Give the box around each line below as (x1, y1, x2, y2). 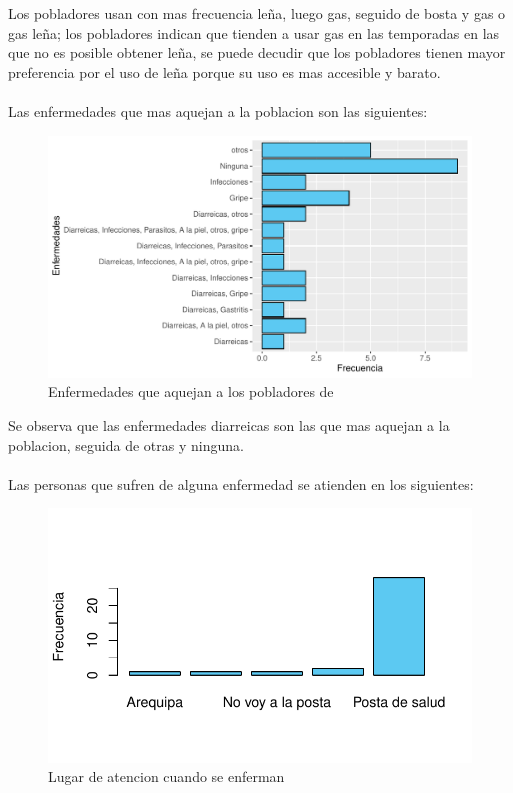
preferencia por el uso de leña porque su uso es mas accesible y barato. (8, 61, 441, 82)
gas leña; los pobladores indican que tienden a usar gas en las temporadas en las (8, 22, 500, 43)
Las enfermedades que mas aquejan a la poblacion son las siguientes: (8, 100, 428, 121)
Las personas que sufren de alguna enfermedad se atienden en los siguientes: (8, 473, 474, 494)
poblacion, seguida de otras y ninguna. (8, 434, 244, 455)
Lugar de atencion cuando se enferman (48, 766, 285, 787)
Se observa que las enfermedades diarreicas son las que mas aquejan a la (8, 414, 450, 435)
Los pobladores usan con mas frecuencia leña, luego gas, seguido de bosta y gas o (8, 3, 506, 23)
